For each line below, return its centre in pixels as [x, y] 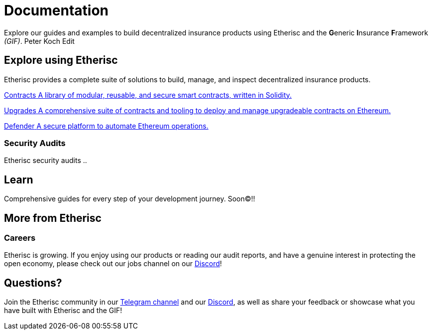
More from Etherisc [53, 218]
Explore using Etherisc [61, 60]
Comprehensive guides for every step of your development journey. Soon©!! [130, 199]
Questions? [33, 283]
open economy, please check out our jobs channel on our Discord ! [113, 264]
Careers [20, 238]
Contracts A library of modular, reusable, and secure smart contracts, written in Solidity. [148, 95]
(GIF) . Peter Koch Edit [39, 41]
